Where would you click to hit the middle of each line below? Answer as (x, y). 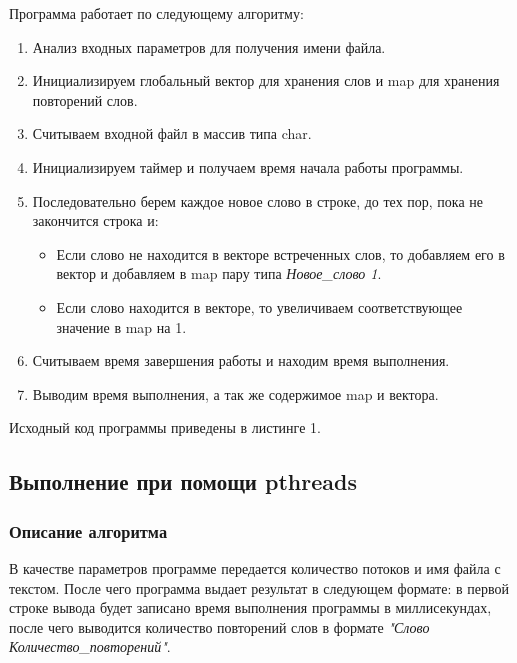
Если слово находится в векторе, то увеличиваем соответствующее (259, 306)
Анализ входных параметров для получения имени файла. (209, 46)
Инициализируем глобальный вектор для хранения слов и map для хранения (266, 80)
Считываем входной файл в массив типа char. (172, 133)
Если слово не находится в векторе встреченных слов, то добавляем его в (280, 253)
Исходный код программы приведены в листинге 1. (165, 427)
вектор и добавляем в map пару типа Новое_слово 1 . (219, 273)
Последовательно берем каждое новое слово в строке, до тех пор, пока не (258, 200)
